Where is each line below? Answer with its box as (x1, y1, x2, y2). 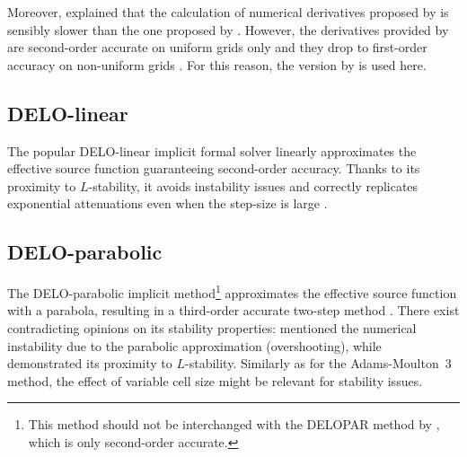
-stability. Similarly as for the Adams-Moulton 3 (185, 354, 452, 373)
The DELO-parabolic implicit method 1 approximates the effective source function (7, 281, 457, 302)
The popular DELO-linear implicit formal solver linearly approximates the (7, 141, 417, 160)
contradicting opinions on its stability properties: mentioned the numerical (7, 319, 417, 337)
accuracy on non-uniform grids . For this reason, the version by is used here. (7, 55, 427, 74)
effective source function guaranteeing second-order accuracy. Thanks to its (7, 159, 420, 178)
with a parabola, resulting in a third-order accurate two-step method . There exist (7, 301, 460, 320)
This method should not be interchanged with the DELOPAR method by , (28, 415, 440, 434)
